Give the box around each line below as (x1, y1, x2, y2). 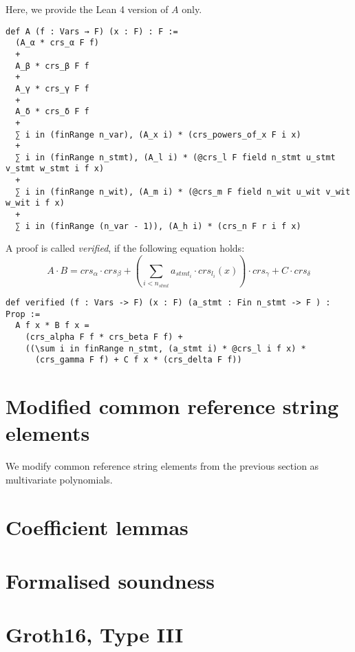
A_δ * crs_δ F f (15, 107, 89, 117)
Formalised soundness (6, 567, 215, 594)
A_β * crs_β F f (15, 61, 89, 71)
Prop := (6, 309, 41, 319)
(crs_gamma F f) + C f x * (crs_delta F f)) (34, 355, 242, 365)
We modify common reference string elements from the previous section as (6, 459, 319, 473)
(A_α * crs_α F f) (15, 38, 100, 48)
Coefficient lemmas (6, 512, 189, 541)
